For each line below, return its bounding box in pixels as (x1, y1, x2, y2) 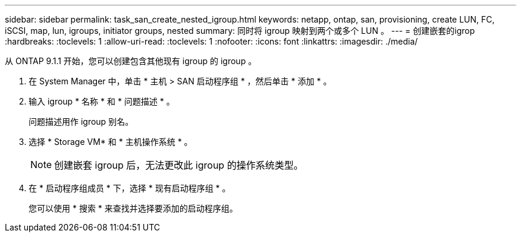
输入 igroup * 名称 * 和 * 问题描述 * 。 (29, 96, 175, 106)
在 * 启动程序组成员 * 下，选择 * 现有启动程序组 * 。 (29, 183, 231, 193)
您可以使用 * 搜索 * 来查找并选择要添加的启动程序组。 (29, 203, 238, 213)
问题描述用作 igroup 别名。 (29, 116, 134, 127)
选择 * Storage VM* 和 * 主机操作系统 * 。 (29, 137, 193, 147)
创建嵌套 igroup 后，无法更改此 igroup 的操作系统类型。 (54, 159, 303, 171)
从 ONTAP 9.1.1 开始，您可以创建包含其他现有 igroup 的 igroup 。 (5, 56, 257, 66)
